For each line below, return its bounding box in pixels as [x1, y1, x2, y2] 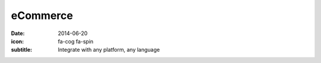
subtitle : [11, 46, 33, 53]
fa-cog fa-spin [58, 37, 94, 45]
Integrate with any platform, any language [58, 46, 160, 53]
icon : [11, 37, 24, 45]
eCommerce [11, 9, 74, 22]
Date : [11, 30, 25, 37]
